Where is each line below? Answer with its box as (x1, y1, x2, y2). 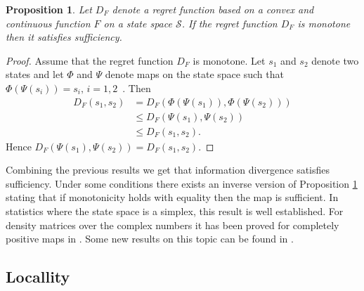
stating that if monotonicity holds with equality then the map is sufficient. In (6, 190, 339, 205)
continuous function (6, 15, 91, 30)
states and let (6, 67, 64, 82)
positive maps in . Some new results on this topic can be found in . (6, 231, 294, 246)
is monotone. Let (193, 53, 266, 67)
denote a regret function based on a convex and (112, 2, 314, 16)
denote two (311, 53, 359, 67)
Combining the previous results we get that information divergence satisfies (6, 162, 330, 177)
